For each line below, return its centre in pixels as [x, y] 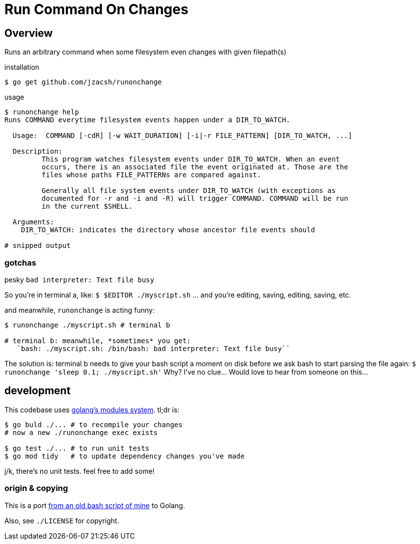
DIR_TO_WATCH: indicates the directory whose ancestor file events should [168, 230]
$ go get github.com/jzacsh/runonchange [83, 82]
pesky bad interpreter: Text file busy [79, 279]
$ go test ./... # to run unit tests [77, 448]
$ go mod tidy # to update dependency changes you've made [125, 456]
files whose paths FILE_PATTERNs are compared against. [151, 175]
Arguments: [33, 222]
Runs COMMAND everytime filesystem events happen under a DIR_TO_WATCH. [147, 120]
